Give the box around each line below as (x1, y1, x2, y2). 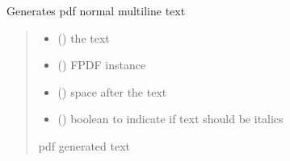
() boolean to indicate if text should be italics (57, 110, 284, 127)
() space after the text (57, 83, 167, 100)
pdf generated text (38, 137, 131, 154)
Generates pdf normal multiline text (6, 2, 186, 19)
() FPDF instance (57, 56, 146, 73)
